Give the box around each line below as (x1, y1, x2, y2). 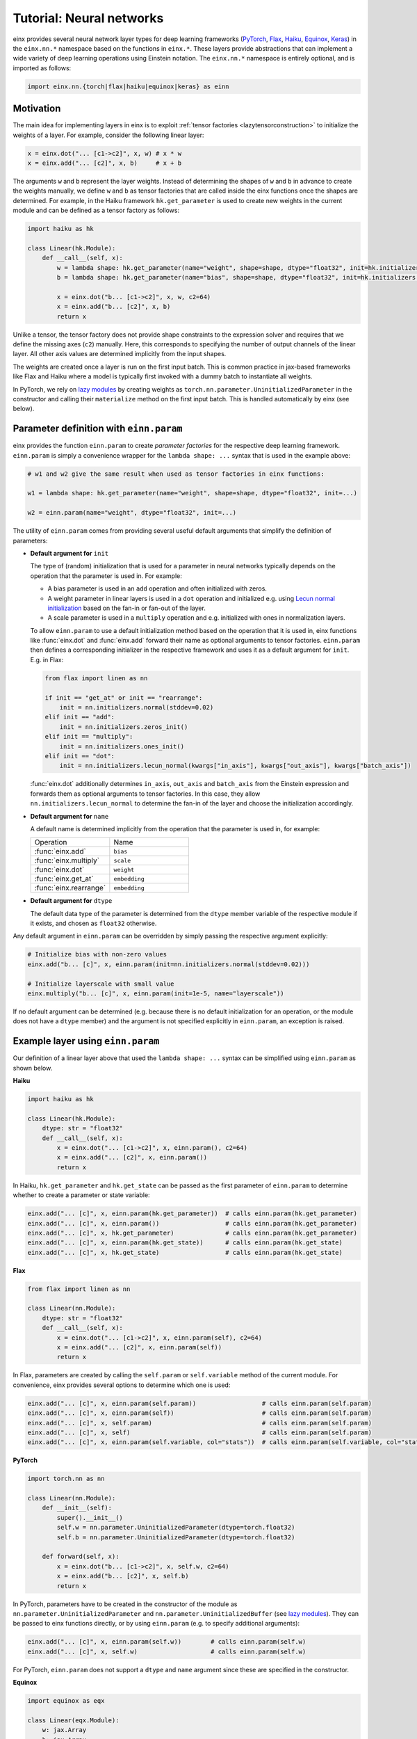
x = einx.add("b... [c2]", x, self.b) (56, 1572, 189, 1580)
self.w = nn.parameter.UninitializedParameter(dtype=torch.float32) (56, 1523, 295, 1532)
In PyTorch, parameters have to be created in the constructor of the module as (13, 1600, 238, 1608)
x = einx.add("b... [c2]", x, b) (56, 303, 171, 311)
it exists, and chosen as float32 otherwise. (30, 919, 157, 928)
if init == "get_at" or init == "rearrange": (44, 694, 203, 702)
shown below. (13, 1064, 53, 1072)
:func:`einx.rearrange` (34, 883, 106, 893)
